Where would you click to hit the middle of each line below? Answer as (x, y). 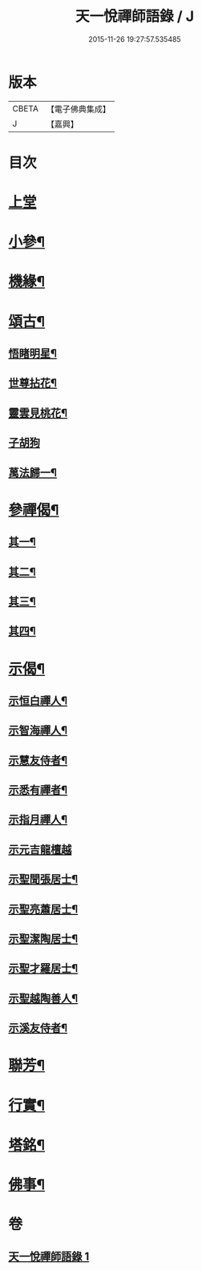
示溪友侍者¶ (38, 1028)
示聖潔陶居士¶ (43, 939)
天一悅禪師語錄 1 (49, 1256)
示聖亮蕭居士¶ (43, 909)
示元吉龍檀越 (40, 850)
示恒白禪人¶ (38, 700)
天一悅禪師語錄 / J (135, 16)
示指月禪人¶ (38, 820)
